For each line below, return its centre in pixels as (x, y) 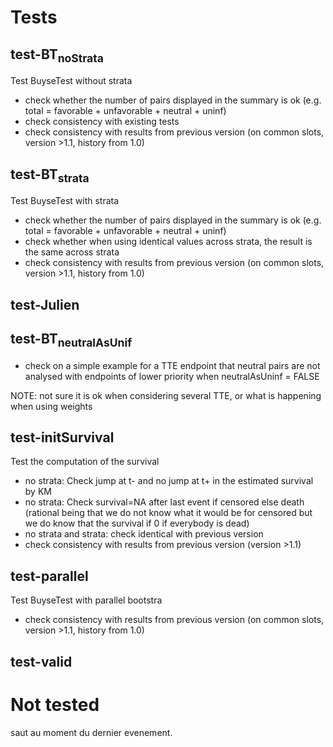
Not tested (55, 704)
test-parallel (49, 576)
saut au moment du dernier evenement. (91, 732)
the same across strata (72, 252)
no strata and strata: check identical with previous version (144, 534)
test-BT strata (50, 175)
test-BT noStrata (57, 55)
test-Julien (45, 304)
